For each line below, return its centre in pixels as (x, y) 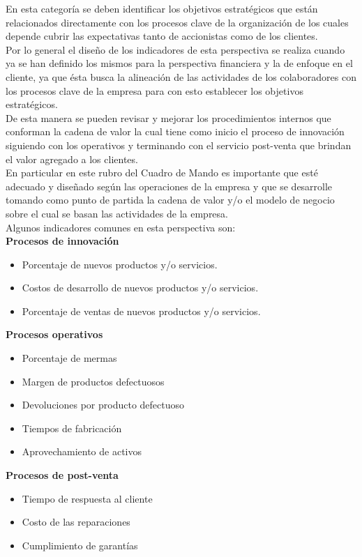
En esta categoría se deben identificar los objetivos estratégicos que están (162, 8)
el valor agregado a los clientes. (72, 159)
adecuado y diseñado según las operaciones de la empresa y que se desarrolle (169, 186)
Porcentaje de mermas (69, 358)
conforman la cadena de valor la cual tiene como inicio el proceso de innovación (175, 131)
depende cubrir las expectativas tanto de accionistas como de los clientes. (162, 36)
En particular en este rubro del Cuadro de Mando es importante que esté (162, 173)
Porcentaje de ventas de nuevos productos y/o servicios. (141, 311)
